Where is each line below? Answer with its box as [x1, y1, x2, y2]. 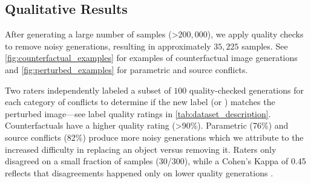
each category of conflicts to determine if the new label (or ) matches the [5, 95, 275, 108]
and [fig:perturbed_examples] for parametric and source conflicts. [5, 63, 248, 75]
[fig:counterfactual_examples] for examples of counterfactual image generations [5, 51, 298, 64]
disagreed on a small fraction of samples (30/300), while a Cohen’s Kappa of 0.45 [5, 155, 306, 167]
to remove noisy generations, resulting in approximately [5, 39, 211, 52]
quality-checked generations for [189, 83, 304, 96]
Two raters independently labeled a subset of [5, 83, 171, 96]
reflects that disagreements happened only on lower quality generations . [5, 166, 273, 179]
